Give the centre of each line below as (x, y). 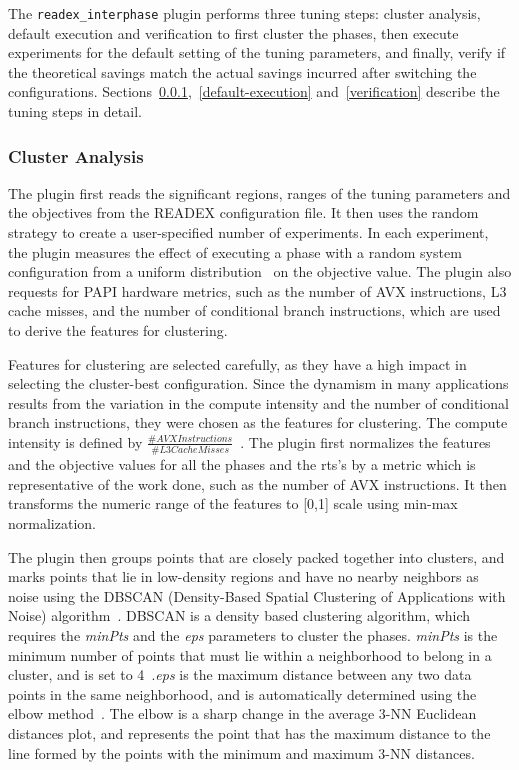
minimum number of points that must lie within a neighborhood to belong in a (250, 654)
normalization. (52, 523)
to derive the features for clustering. (118, 330)
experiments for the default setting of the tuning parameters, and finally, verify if (257, 52)
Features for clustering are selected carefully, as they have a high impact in (237, 363)
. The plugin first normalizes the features (365, 441)
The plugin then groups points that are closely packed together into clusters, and (256, 556)
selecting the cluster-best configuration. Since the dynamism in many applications (258, 383)
